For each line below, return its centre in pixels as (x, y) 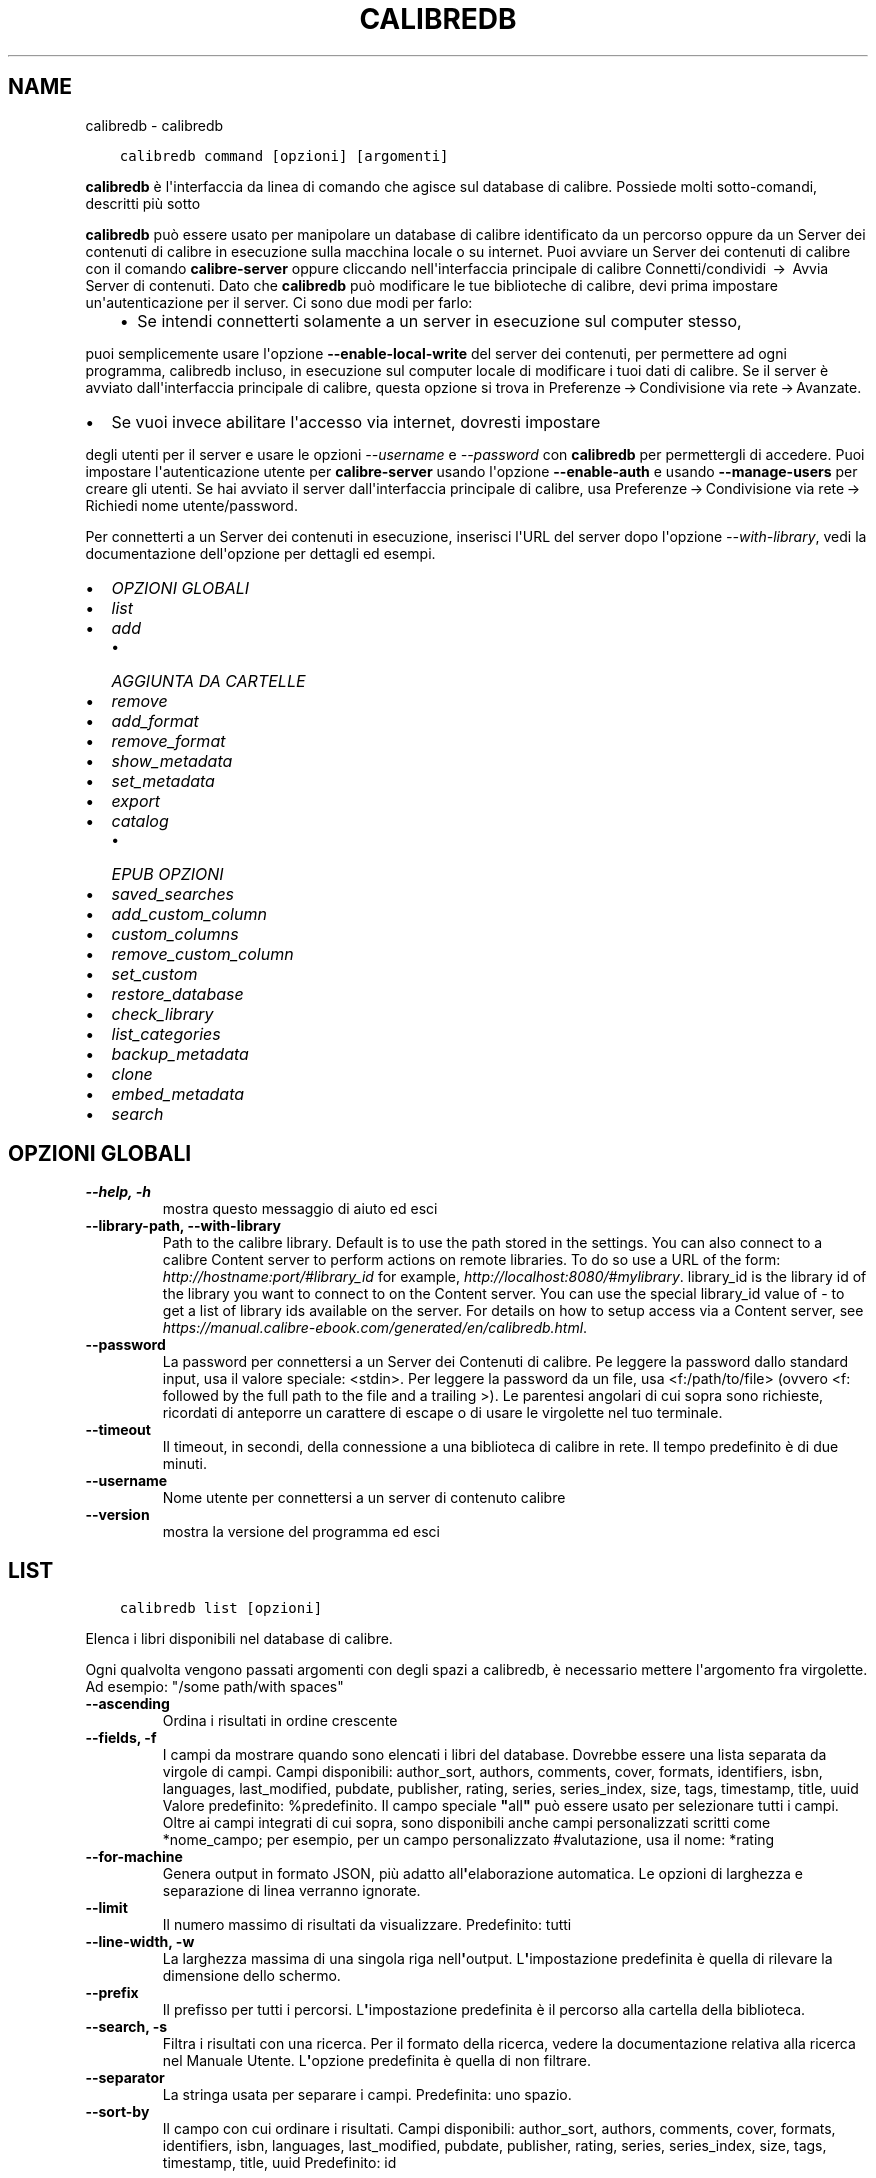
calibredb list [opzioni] (221, 1608)
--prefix (112, 1993)
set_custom (154, 973)
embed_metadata (178, 1093)
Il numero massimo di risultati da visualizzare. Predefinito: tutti (367, 1925)
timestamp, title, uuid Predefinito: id (279, 2163)
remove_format (168, 740)
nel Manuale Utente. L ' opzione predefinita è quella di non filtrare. (376, 2061)
